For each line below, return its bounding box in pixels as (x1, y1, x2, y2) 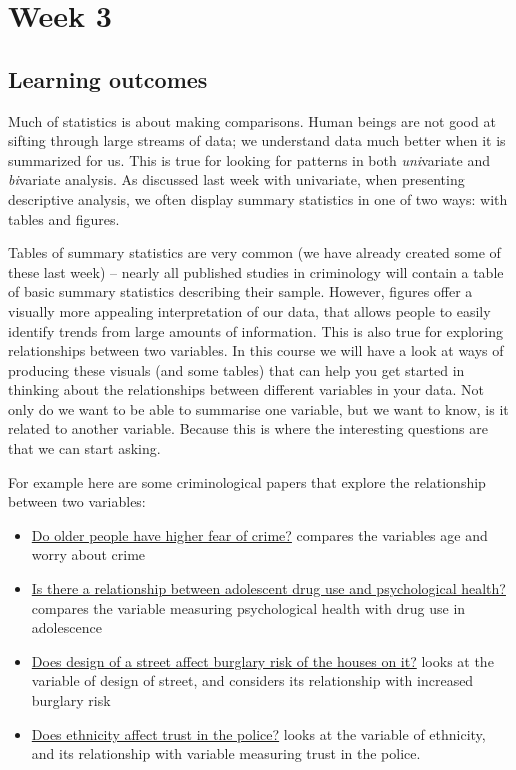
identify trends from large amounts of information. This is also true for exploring (8, 320, 503, 341)
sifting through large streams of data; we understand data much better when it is (8, 130, 506, 151)
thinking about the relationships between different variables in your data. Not (8, 379, 485, 400)
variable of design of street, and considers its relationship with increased (31, 670, 474, 691)
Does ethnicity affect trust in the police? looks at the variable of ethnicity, (31, 723, 486, 744)
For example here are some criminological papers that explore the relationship (8, 471, 486, 492)
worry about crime (31, 544, 146, 565)
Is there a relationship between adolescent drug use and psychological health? (31, 578, 506, 599)
